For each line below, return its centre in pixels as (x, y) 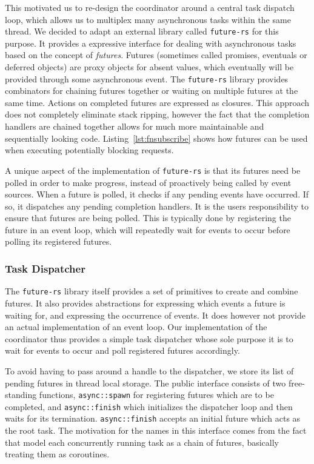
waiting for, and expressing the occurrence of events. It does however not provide (155, 315)
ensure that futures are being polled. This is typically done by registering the (148, 218)
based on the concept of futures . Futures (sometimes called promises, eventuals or (156, 55)
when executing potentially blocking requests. (89, 150)
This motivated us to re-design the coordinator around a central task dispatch (150, 7)
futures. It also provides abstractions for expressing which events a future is (145, 303)
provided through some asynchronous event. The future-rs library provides (147, 78)
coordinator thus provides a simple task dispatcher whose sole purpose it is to (149, 338)
